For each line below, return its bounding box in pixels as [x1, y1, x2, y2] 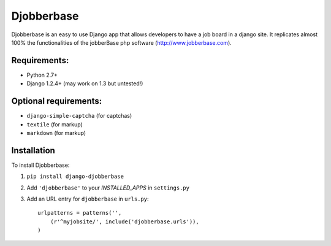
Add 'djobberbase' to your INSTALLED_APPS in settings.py [26, 184, 190, 191]
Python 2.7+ [26, 71, 58, 79]
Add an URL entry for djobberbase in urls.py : [26, 195, 150, 202]
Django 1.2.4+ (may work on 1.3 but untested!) [26, 80, 143, 87]
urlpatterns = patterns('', [37, 209, 122, 217]
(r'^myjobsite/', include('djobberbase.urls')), [50, 218, 199, 225]
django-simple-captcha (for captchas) [26, 112, 132, 120]
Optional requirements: [11, 96, 102, 107]
